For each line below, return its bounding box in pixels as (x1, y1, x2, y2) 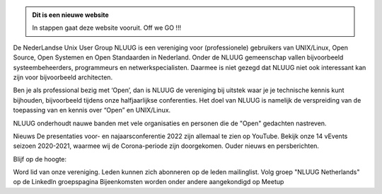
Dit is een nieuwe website (32, 11, 109, 19)
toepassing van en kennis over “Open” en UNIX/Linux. (13, 106, 171, 115)
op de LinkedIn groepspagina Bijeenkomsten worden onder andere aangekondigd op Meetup (13, 178, 284, 186)
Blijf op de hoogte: (13, 154, 67, 163)
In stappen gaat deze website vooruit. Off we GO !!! (32, 23, 182, 32)
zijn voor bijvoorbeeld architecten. (13, 73, 113, 81)
